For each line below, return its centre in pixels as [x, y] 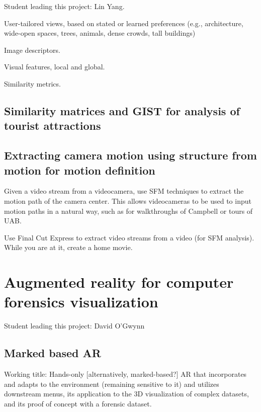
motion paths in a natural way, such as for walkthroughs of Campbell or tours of [128, 211]
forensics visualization [81, 302]
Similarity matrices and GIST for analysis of [122, 110]
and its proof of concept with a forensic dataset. [78, 403]
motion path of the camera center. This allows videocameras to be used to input [128, 200]
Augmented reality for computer [119, 282]
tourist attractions [53, 126]
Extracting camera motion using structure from [130, 155]
